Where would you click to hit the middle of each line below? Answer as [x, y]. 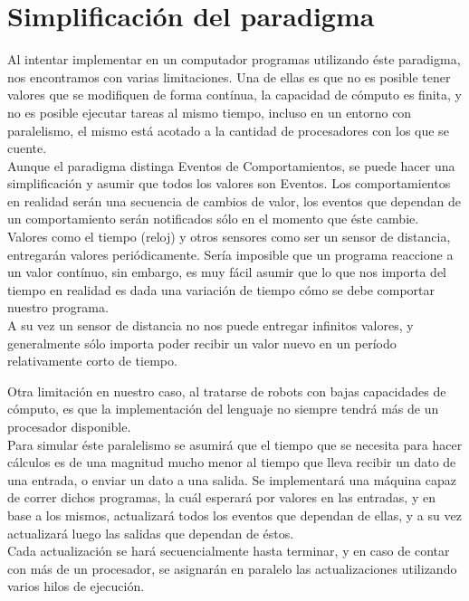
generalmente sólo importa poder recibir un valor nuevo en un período [202, 343]
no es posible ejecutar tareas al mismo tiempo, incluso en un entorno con [210, 112]
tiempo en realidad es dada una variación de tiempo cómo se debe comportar [221, 289]
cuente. [27, 148]
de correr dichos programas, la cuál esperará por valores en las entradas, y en [221, 497]
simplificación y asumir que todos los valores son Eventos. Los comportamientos [229, 183]
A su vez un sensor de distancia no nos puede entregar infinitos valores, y [211, 325]
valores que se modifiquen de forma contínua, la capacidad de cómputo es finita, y [234, 95]
